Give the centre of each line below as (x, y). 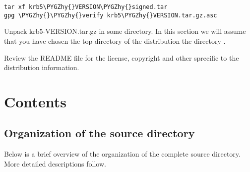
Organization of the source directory (99, 133)
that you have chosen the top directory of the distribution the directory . (115, 41)
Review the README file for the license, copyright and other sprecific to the (122, 57)
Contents (35, 101)
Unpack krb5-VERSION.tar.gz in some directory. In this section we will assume (125, 31)
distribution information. (42, 67)
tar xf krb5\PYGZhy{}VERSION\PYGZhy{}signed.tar (86, 7)
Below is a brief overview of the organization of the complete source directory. (122, 154)
